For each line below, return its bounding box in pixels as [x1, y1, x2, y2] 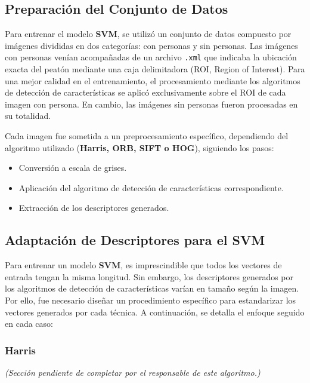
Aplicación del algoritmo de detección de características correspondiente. [18, 181, 284, 194]
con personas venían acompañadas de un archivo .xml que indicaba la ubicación [5, 51, 297, 63]
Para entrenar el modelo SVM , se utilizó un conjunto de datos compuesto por [5, 27, 292, 40]
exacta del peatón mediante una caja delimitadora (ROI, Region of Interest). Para [5, 63, 305, 75]
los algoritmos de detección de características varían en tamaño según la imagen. [5, 282, 299, 295]
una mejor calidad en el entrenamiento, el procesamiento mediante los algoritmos [5, 74, 300, 87]
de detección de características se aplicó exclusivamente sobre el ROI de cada [5, 86, 286, 99]
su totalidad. [5, 109, 51, 122]
